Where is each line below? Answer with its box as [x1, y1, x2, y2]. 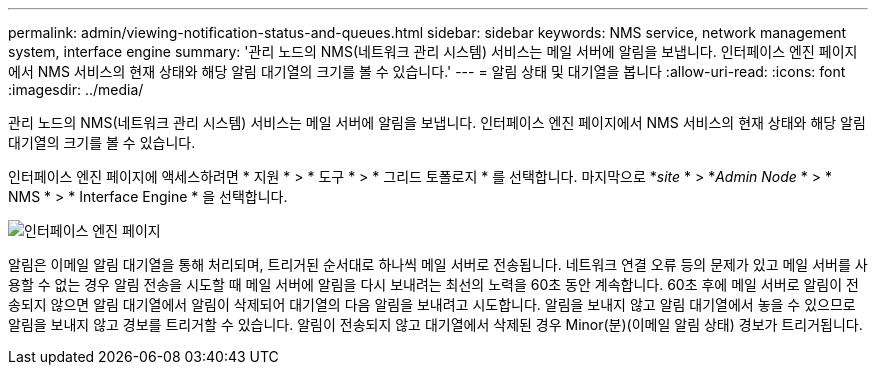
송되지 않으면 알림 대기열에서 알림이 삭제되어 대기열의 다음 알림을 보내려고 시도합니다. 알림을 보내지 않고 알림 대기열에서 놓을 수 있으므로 [8, 296, 856, 313]
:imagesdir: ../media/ [8, 81, 144, 98]
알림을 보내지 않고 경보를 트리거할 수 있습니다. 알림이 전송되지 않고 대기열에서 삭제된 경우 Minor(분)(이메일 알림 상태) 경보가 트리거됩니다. [8, 316, 863, 333]
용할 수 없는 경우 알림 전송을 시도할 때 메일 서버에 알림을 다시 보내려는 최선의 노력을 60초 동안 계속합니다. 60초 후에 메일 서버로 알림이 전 [8, 276, 859, 293]
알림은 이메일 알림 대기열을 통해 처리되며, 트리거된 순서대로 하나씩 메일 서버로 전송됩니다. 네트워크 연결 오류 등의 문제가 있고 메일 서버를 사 [8, 256, 868, 273]
